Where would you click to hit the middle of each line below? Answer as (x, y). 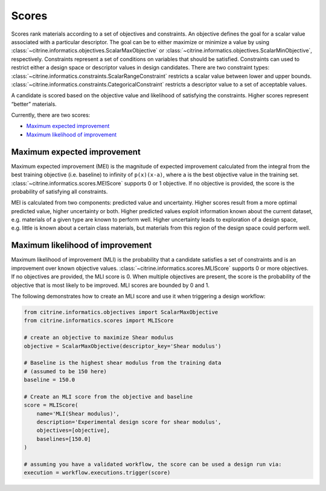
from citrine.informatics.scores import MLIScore (99, 321)
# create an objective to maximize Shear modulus (99, 338)
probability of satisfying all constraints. (59, 191)
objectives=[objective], (73, 431)
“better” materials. (34, 104)
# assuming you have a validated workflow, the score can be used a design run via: (153, 464)
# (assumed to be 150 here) (65, 371)
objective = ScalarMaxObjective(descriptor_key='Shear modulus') (123, 346)
